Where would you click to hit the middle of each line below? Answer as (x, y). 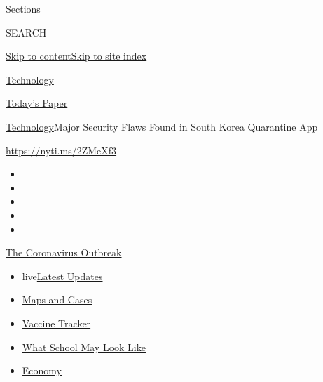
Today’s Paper (37, 103)
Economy (42, 370)
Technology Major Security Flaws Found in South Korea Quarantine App (162, 126)
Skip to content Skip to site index (76, 56)
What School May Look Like (84, 347)
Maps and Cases (57, 299)
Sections (23, 8)
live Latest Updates (62, 276)
